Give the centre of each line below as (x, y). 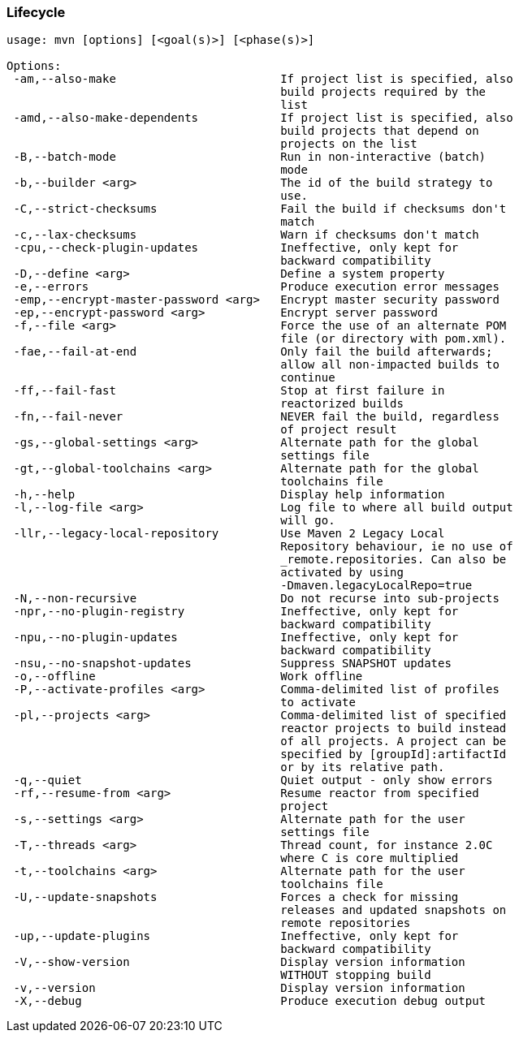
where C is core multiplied (370, 858)
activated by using (342, 573)
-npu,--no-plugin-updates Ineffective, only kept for (236, 638)
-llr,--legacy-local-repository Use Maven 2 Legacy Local (229, 534)
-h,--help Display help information (229, 495)
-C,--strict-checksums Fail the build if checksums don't (260, 209)
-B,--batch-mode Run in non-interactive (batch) (250, 157)
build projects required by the (383, 92)
